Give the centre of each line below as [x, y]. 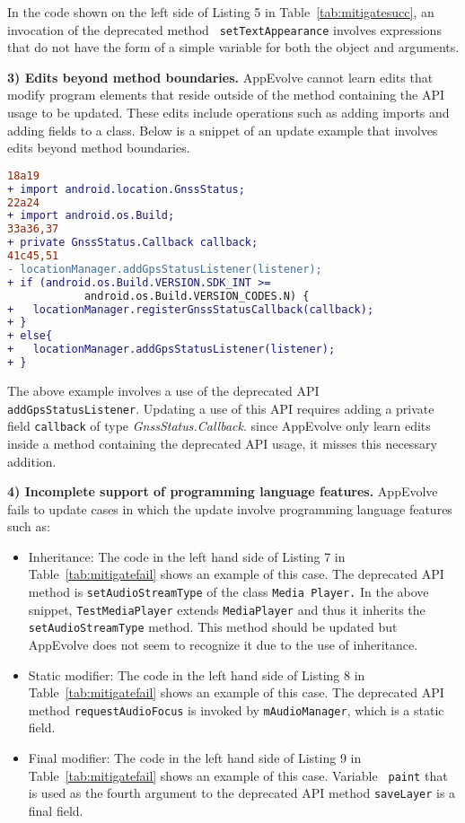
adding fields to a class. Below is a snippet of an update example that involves [223, 130]
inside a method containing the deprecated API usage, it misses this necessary [222, 443]
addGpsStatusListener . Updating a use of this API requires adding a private [221, 408]
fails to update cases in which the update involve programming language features [230, 508]
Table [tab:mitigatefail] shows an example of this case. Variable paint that [238, 775]
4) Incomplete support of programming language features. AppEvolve [223, 491]
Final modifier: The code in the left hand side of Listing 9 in [195, 758]
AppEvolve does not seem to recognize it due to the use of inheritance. [223, 645]
